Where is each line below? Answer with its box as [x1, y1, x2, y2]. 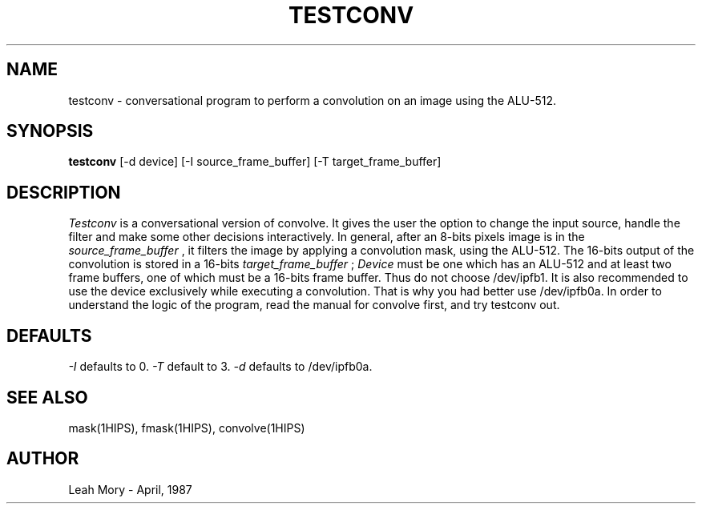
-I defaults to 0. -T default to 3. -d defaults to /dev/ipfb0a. [68, 359, 373, 374]
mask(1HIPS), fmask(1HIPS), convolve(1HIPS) [68, 420, 305, 435]
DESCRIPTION [6, 182, 121, 203]
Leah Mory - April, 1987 [68, 482, 192, 496]
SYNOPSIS [6, 121, 94, 142]
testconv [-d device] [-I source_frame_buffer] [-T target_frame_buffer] [68, 155, 442, 169]
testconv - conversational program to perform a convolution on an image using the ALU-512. [68, 93, 556, 107]
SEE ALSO [6, 387, 88, 408]
